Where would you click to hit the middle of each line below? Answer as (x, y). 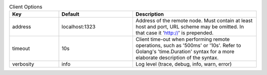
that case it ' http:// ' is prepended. (175, 33)
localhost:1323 (79, 27)
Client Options (26, 7)
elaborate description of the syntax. (177, 58)
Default (70, 14)
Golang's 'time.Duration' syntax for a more (185, 51)
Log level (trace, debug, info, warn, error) (184, 64)
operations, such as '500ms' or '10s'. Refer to (188, 46)
